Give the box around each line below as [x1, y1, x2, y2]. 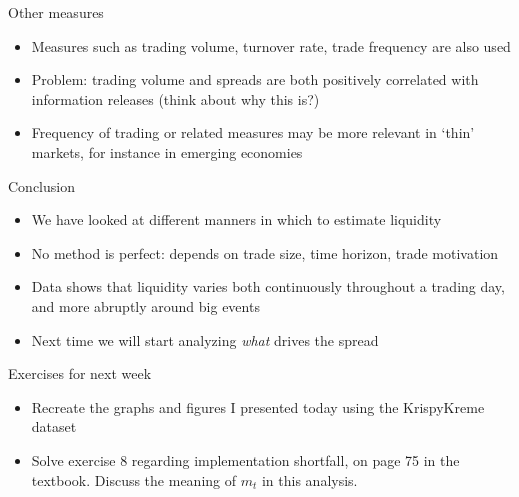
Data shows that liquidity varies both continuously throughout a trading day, [31, 276, 505, 297]
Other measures [8, 2, 104, 22]
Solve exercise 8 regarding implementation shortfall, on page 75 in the [31, 449, 460, 470]
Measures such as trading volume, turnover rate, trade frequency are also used [31, 35, 511, 56]
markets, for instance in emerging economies [31, 141, 303, 162]
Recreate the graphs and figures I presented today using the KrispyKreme [31, 396, 485, 417]
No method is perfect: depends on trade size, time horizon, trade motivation [31, 242, 499, 263]
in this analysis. [261, 469, 358, 490]
